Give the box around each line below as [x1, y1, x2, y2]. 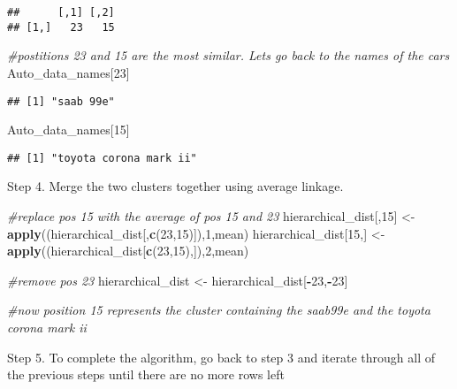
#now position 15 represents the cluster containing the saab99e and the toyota [7, 301, 430, 319]
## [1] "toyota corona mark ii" [7, 151, 197, 164]
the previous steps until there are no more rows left [7, 365, 285, 384]
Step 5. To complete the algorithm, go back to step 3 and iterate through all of [7, 347, 435, 366]
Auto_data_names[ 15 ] [7, 120, 130, 139]
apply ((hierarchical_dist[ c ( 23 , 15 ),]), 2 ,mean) [7, 241, 249, 260]
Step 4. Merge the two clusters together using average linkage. [7, 177, 344, 195]
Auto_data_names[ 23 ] [7, 63, 130, 81]
